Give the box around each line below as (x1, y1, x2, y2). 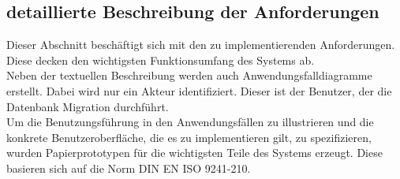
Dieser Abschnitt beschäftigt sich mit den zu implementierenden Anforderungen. (6, 36, 395, 53)
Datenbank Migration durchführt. (6, 98, 169, 114)
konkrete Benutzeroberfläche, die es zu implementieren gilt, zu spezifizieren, (6, 129, 372, 145)
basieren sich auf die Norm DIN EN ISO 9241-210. (6, 159, 251, 176)
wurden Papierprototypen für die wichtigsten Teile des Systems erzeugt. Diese (6, 144, 383, 161)
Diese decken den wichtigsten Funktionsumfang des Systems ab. (6, 51, 315, 68)
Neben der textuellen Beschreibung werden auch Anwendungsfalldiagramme (6, 67, 372, 84)
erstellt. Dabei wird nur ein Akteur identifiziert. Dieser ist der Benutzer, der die (6, 82, 392, 99)
